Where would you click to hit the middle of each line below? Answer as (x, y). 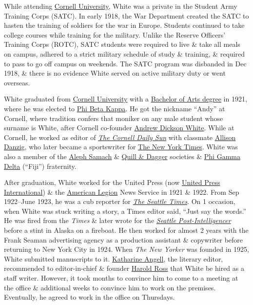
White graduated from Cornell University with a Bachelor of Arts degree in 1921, (126, 99)
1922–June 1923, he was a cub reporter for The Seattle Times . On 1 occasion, (120, 201)
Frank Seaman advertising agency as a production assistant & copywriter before (124, 239)
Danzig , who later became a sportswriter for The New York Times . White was (121, 147)
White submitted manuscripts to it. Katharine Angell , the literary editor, (114, 258)
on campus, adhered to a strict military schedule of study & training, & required (125, 53)
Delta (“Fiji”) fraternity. (40, 166)
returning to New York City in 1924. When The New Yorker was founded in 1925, (126, 249)
